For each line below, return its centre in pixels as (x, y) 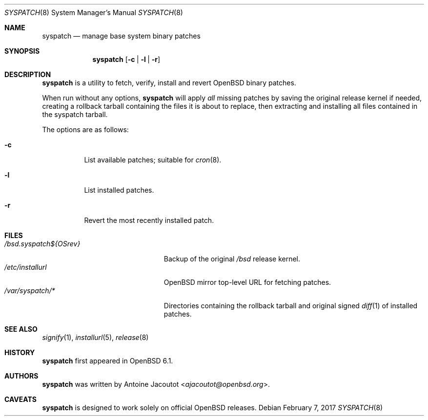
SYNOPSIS (22, 51)
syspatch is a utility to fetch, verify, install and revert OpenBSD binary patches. (169, 83)
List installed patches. (119, 190)
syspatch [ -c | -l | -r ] (126, 59)
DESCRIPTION (28, 74)
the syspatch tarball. (75, 114)
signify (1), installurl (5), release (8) (95, 337)
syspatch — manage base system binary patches (121, 36)
